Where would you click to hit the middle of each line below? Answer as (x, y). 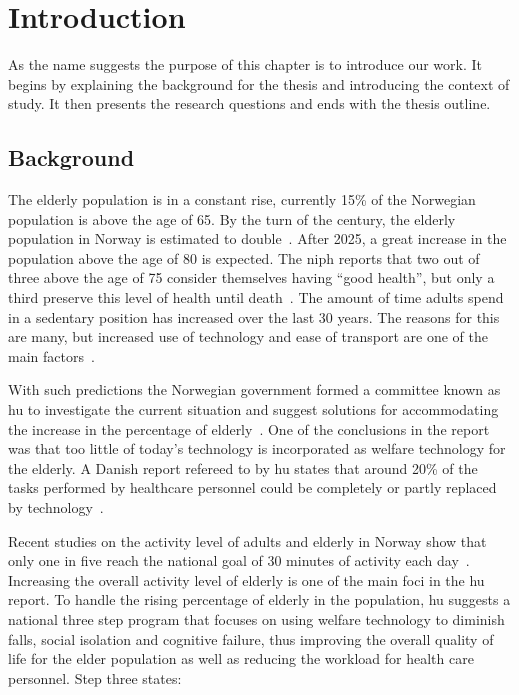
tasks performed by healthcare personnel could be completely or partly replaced (252, 487)
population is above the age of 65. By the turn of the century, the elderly (232, 218)
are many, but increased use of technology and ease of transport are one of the (248, 336)
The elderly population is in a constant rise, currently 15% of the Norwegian (242, 199)
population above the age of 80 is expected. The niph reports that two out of (244, 257)
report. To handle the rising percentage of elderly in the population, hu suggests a (259, 599)
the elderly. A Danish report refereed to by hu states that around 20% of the (243, 467)
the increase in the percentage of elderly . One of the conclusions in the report (249, 428)
